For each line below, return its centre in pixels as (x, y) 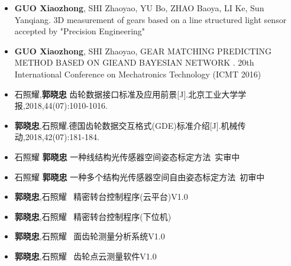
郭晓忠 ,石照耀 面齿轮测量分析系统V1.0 (90, 236)
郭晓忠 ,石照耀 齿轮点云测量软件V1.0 (85, 256)
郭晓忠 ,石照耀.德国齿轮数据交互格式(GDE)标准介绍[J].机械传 (130, 125)
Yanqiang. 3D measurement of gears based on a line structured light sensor (151, 19)
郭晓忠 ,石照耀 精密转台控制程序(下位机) (93, 216)
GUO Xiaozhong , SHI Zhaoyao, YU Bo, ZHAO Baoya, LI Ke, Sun (139, 8)
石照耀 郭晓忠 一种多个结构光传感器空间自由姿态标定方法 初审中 (140, 176)
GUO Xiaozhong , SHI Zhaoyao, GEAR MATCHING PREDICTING (143, 51)
